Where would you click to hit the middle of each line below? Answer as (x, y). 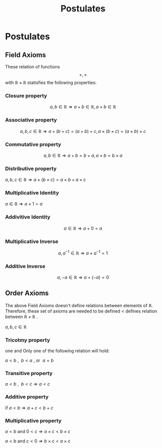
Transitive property (29, 374)
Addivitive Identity (28, 217)
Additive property (27, 397)
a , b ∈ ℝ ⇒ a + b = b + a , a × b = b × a (83, 155)
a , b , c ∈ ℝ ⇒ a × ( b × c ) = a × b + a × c (46, 180)
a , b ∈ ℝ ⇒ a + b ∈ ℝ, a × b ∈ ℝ (83, 107)
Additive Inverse (25, 266)
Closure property (26, 96)
